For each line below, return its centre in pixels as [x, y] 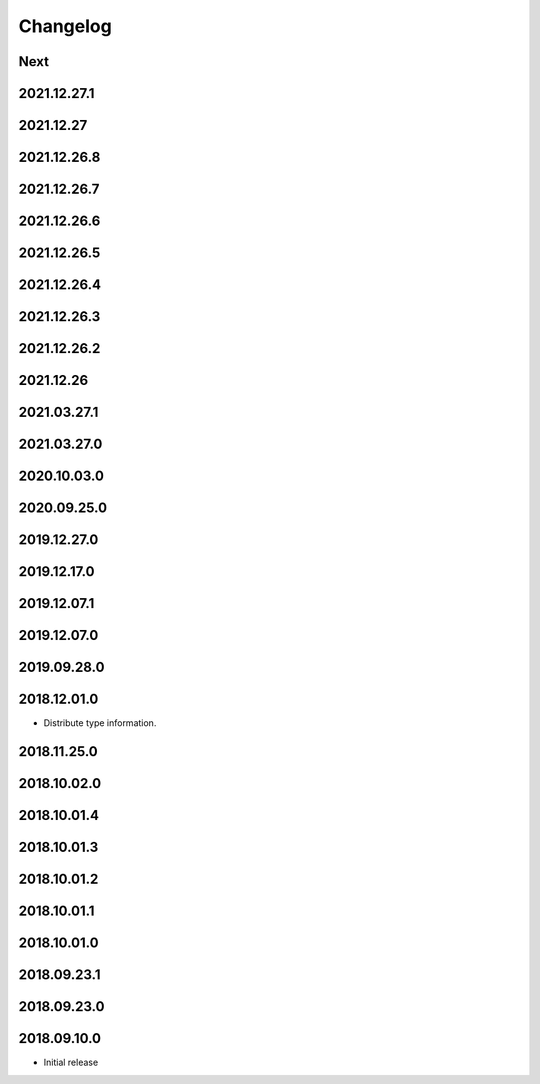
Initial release [71, 1062]
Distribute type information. [100, 723]
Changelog [65, 26]
